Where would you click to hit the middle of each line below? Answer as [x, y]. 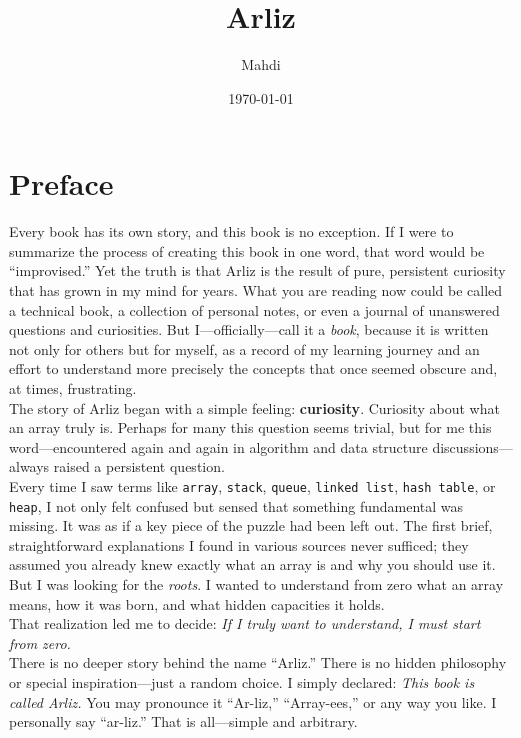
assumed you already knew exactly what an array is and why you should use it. [252, 564]
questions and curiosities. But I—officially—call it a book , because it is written [249, 329]
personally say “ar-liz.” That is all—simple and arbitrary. [183, 721]
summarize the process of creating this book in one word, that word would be [247, 250]
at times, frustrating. [73, 388]
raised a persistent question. [139, 466]
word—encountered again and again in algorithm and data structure [218, 446]
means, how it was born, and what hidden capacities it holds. [197, 603]
